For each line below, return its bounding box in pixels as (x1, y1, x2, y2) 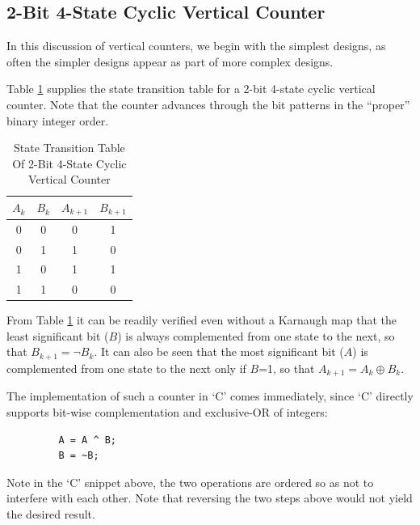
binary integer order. (6, 112, 109, 129)
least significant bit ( (6, 327, 109, 344)
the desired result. (6, 505, 95, 522)
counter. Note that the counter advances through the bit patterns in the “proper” (6, 95, 410, 112)
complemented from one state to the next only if (6, 359, 246, 376)
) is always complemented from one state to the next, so (117, 327, 395, 344)
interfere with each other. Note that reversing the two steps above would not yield (6, 489, 413, 506)
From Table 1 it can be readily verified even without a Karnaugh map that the (6, 311, 397, 328)
